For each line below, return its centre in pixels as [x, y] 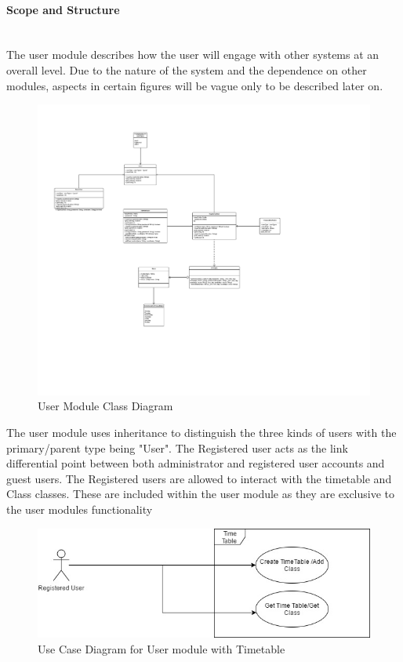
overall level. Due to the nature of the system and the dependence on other [187, 69]
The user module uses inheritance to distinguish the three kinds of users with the [201, 432]
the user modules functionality [80, 509]
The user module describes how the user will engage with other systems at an [193, 55]
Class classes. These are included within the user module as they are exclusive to [201, 494]
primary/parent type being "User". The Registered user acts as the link [177, 447]
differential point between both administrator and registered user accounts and [196, 463]
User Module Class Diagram [105, 406]
